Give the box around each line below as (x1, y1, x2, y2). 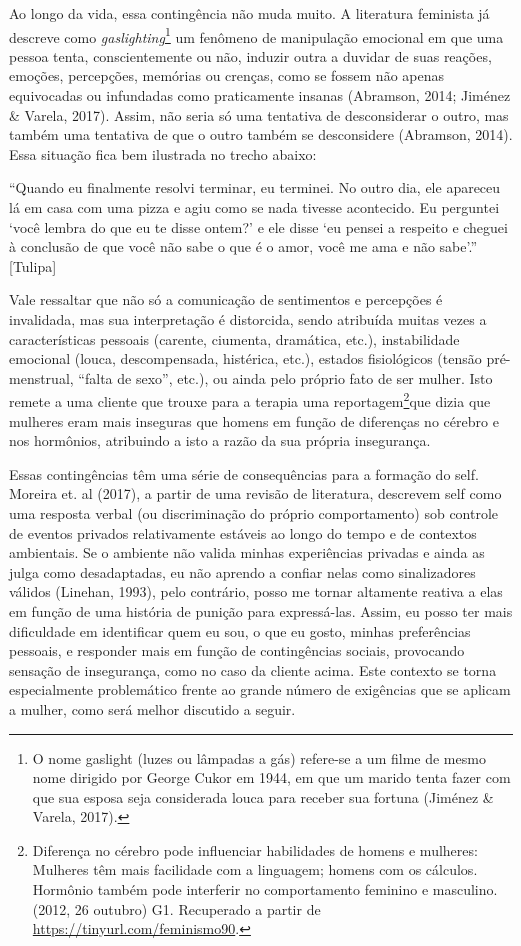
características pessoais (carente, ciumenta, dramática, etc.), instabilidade (9, 328, 460, 349)
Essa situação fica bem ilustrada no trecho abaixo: (9, 143, 317, 164)
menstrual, (9, 367, 74, 388)
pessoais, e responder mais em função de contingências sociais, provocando (9, 640, 465, 661)
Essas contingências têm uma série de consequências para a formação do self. (9, 463, 479, 484)
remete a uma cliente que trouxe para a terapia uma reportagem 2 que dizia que (9, 388, 491, 411)
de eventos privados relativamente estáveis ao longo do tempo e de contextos (9, 522, 477, 543)
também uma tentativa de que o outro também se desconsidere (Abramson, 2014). (9, 124, 513, 145)
